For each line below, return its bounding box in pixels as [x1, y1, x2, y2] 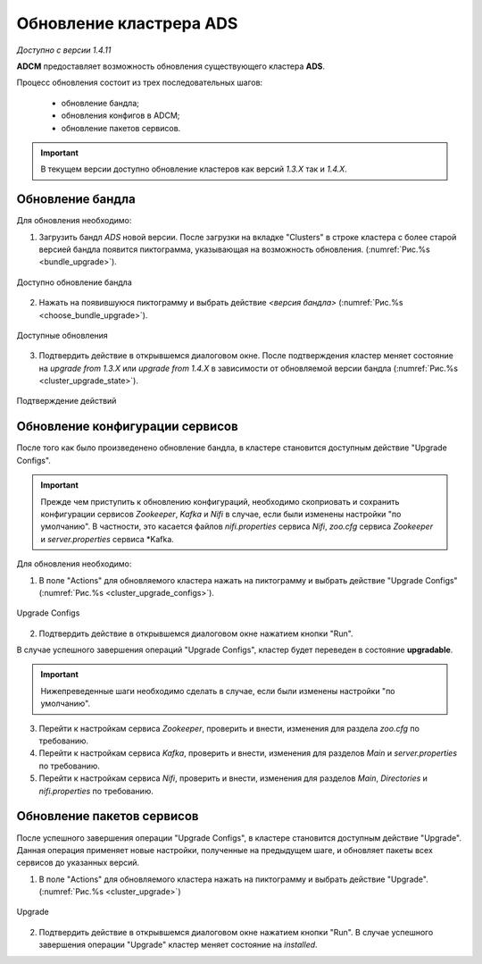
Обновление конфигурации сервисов [16, 419, 238, 434]
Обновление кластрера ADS [16, 13, 238, 33]
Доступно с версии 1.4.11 [16, 45, 112, 55]
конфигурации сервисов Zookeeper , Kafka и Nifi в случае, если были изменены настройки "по [40, 508, 402, 519]
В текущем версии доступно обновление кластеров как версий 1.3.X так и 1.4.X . [40, 163, 347, 174]
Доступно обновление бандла [16, 277, 133, 288]
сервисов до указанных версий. [16, 858, 140, 868]
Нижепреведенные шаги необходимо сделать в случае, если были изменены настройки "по [40, 685, 396, 696]
